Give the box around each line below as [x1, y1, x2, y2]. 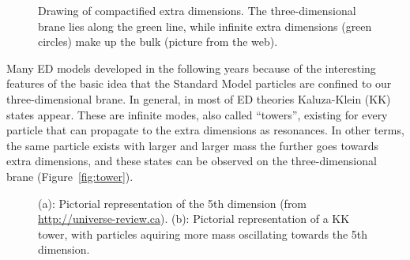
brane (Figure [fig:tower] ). [6, 168, 134, 184]
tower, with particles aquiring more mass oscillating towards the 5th [38, 225, 368, 242]
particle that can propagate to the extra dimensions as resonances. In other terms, [6, 122, 404, 138]
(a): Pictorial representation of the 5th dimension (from [38, 194, 307, 211]
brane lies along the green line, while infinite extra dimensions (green [38, 17, 372, 34]
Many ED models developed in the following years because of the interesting [6, 59, 376, 76]
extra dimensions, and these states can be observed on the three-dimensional [6, 153, 377, 169]
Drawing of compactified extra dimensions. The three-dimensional [38, 2, 356, 18]
